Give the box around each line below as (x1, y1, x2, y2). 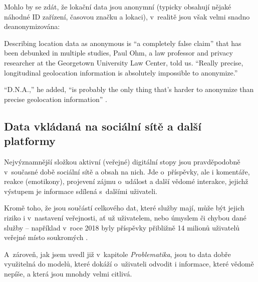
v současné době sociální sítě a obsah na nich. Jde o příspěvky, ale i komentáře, (4, 166, 250, 176)
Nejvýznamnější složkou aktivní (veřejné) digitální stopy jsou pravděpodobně (4, 156, 240, 166)
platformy (4, 133, 56, 148)
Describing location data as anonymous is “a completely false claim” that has (4, 37, 241, 48)
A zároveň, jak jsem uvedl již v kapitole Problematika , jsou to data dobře (4, 248, 231, 259)
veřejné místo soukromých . (4, 232, 88, 242)
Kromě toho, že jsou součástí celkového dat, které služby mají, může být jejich (4, 202, 244, 213)
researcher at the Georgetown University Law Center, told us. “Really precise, (4, 57, 243, 67)
